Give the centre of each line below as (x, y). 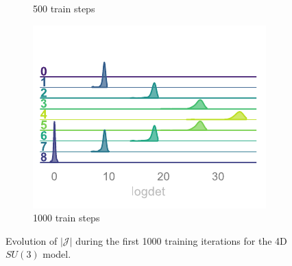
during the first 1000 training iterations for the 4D (181, 240)
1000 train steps (66, 218)
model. (57, 254)
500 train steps (64, 8)
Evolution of (32, 240)
